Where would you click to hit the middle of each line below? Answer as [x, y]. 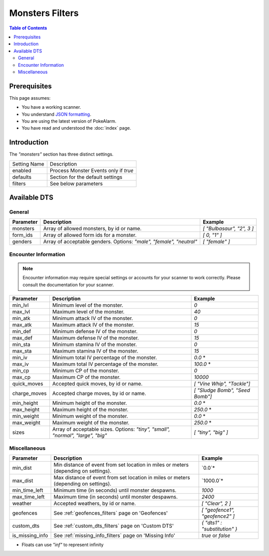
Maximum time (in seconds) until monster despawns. [116, 497]
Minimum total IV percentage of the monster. [105, 358]
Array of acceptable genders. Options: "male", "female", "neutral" [120, 242]
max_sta [22, 351]
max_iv [21, 364]
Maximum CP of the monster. [86, 377]
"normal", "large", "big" [80, 435]
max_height [26, 410]
